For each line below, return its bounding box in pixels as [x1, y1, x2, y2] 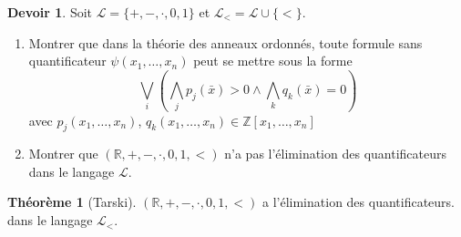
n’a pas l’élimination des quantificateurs [224, 144, 446, 163]
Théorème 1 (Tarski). [7, 192, 137, 211]
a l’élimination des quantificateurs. [262, 192, 455, 211]
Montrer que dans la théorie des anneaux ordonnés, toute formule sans [28, 33, 423, 52]
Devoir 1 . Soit [7, 3, 93, 21]
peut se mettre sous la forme [193, 51, 353, 70]
